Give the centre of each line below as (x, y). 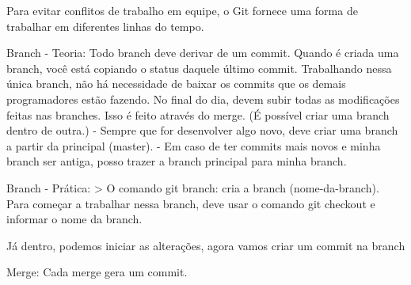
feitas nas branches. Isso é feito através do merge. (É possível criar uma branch (198, 114)
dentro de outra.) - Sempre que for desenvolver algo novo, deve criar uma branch (202, 130)
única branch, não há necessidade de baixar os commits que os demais (176, 84)
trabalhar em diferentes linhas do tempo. (105, 26)
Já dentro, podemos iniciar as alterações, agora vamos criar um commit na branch (206, 245)
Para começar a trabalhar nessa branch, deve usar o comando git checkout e (191, 203)
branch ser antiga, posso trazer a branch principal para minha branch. (177, 161)
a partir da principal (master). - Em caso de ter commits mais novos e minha (194, 145)
